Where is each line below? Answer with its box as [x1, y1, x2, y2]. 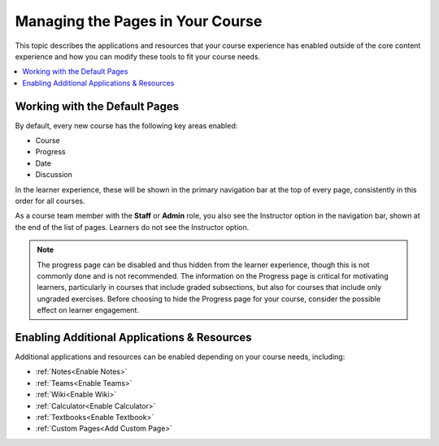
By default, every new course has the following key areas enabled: [15, 120, 238, 130]
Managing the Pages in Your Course [15, 12, 263, 30]
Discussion [35, 170, 72, 180]
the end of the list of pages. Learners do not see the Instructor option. [15, 222, 250, 232]
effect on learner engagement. [37, 305, 140, 315]
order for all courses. [15, 196, 85, 206]
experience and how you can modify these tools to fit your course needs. [15, 51, 260, 61]
